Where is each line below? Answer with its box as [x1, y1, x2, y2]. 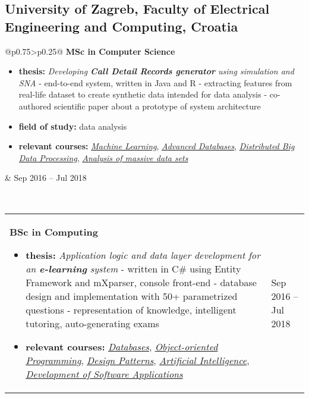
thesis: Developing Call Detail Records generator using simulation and [18, 65, 294, 77]
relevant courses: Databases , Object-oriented [26, 339, 218, 353]
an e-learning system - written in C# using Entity [26, 261, 241, 275]
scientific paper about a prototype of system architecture [53, 99, 261, 112]
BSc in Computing [10, 224, 99, 239]
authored [18, 99, 52, 112]
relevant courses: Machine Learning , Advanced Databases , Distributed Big [18, 140, 295, 152]
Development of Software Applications [26, 366, 183, 381]
